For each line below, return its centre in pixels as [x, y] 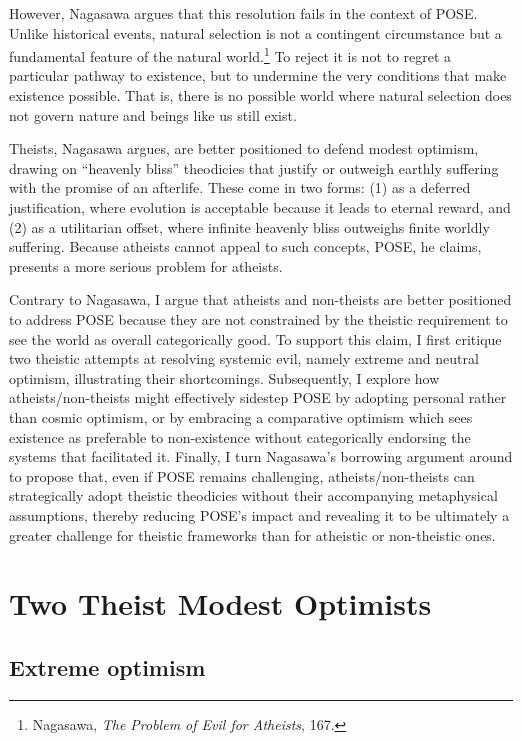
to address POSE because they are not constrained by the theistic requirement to [258, 318]
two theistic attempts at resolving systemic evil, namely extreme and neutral [244, 358]
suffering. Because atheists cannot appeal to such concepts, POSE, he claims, [245, 246]
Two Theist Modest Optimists [220, 603]
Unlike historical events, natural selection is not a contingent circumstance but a [255, 32]
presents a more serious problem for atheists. [146, 265]
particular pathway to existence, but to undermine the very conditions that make [258, 75]
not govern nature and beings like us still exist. [153, 114]
